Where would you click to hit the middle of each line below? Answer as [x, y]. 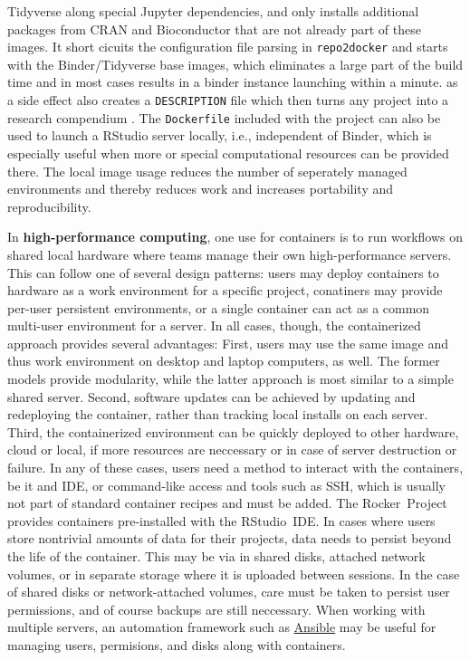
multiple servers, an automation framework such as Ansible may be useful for [222, 627]
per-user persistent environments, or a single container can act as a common [219, 307]
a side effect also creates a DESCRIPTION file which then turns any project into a [228, 100]
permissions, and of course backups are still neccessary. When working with [216, 609]
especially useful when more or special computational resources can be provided [228, 153]
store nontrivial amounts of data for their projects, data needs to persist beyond [230, 538]
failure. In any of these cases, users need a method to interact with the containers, [235, 468]
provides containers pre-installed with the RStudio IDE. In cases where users [221, 520]
